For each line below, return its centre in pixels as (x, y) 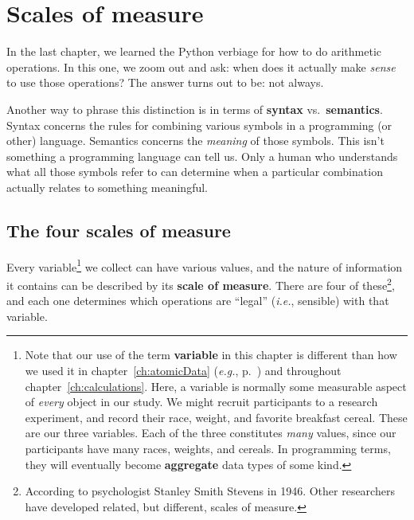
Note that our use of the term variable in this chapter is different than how (211, 355)
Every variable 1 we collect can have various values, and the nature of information (205, 265)
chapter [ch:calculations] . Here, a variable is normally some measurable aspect (216, 386)
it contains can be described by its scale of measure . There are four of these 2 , (201, 283)
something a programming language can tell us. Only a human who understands (202, 156)
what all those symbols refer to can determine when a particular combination (195, 172)
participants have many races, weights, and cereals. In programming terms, (208, 448)
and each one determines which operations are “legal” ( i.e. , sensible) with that (198, 301)
